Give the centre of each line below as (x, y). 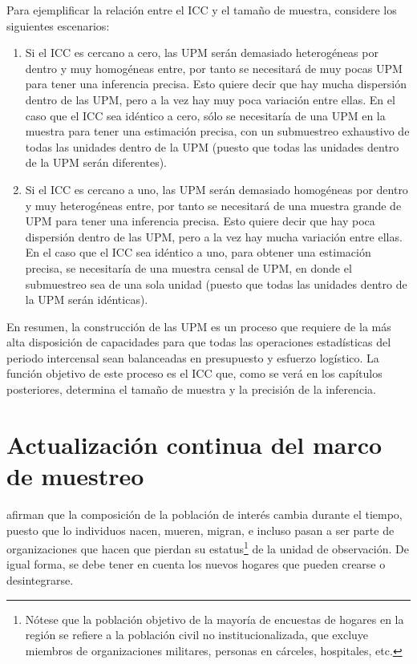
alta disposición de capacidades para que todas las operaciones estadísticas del (199, 342)
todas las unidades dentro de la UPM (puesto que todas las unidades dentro (212, 146)
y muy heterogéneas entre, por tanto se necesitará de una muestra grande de (213, 205)
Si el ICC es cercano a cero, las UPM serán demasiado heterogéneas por (202, 53)
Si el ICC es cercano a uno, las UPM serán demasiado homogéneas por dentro (217, 189)
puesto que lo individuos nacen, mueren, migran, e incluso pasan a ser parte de (200, 530)
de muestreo (75, 476)
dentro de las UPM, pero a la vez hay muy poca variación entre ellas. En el (210, 99)
